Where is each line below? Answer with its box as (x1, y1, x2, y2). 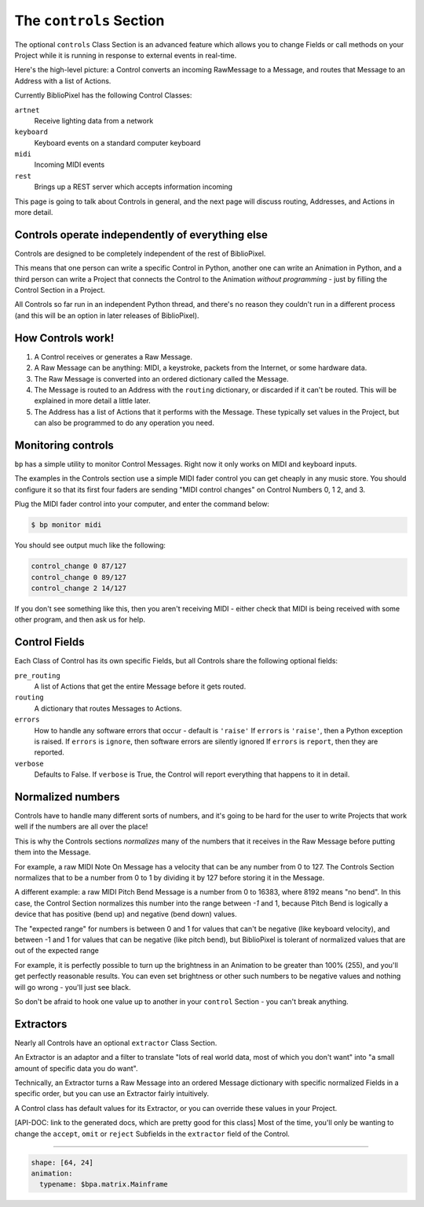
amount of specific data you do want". (14, 1063, 138, 1073)
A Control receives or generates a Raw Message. (34, 352, 192, 361)
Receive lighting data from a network (34, 116, 154, 125)
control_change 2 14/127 (31, 583, 127, 592)
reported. (34, 747, 64, 757)
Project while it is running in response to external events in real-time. (14, 50, 237, 60)
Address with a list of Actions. (14, 76, 111, 86)
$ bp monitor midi (31, 520, 102, 530)
